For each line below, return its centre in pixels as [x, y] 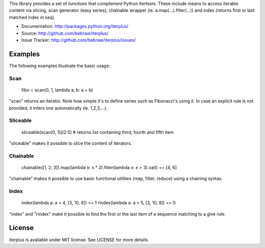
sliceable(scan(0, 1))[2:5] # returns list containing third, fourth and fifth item [97, 132]
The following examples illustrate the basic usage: [60, 66]
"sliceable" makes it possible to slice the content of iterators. [70, 143]
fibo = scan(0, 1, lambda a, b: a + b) [57, 90]
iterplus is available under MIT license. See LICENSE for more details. [79, 240]
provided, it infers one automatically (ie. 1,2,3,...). [58, 108]
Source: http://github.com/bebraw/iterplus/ [65, 33]
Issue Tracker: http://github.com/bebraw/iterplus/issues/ [79, 40]
